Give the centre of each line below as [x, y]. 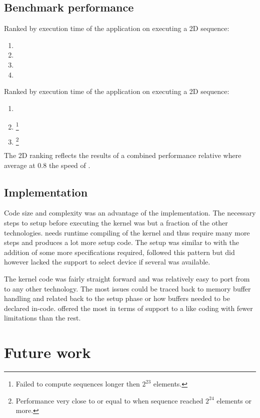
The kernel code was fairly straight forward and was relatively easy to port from [127, 278]
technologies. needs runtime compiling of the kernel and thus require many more [127, 232]
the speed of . [69, 165]
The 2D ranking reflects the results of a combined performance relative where [123, 155]
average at [20, 165]
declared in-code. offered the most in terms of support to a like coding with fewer [128, 308]
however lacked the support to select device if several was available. [107, 262]
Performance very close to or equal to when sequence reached [109, 400]
